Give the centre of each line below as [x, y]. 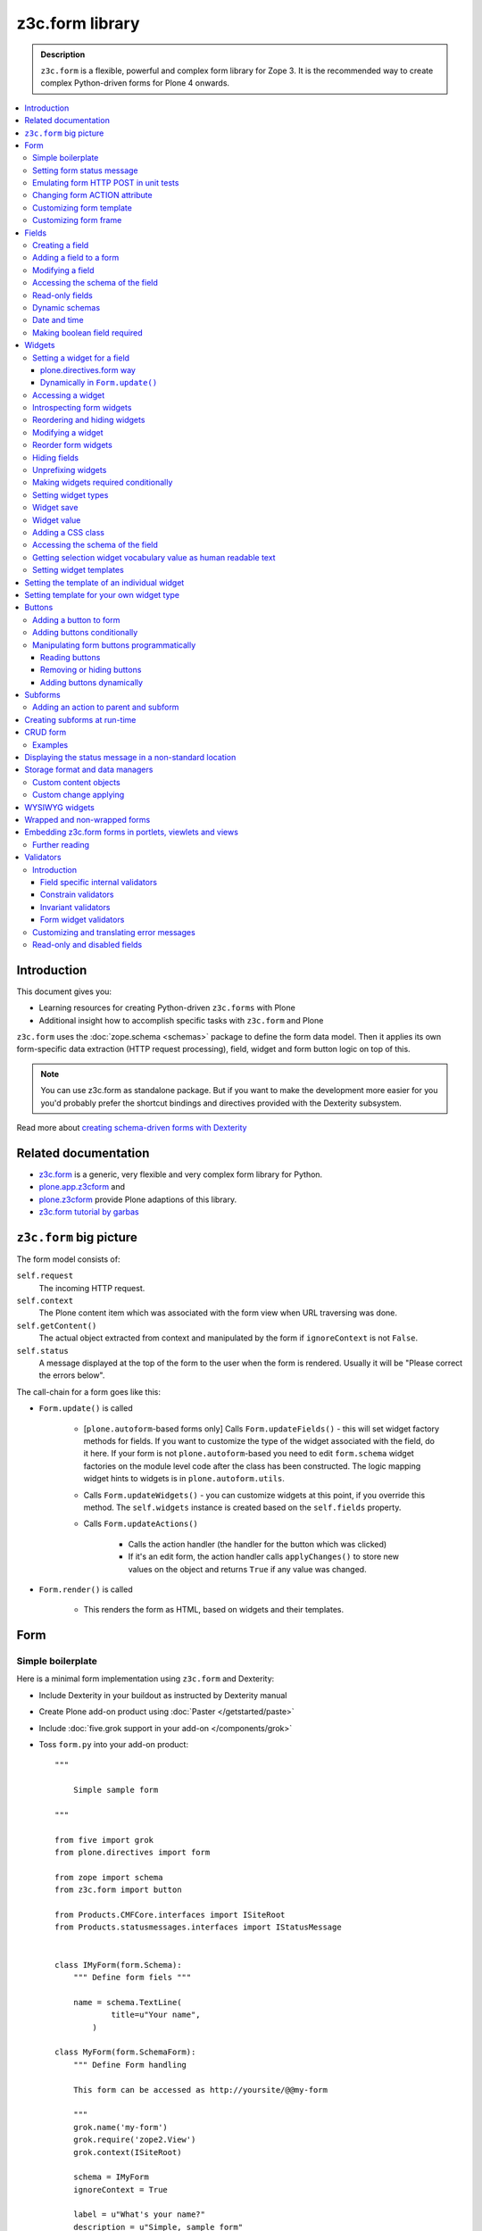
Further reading [61, 844]
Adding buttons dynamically [91, 682]
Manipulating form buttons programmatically [114, 645]
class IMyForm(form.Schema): [118, 1965]
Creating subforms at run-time [80, 719]
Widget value [57, 520]
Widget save [55, 508]
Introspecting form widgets [82, 408]
